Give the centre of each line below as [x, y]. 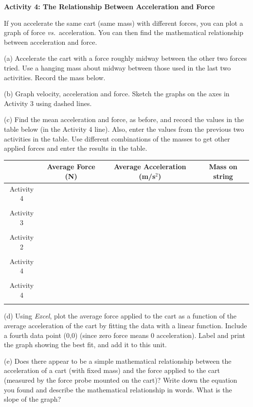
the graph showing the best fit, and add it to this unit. [85, 345]
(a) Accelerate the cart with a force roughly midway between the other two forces [126, 58]
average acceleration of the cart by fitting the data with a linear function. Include [126, 325]
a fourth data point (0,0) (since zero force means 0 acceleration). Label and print [125, 335]
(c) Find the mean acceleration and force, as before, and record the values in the [124, 119]
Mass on [223, 167]
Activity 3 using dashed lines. [48, 103]
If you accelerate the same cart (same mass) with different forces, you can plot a [124, 23]
